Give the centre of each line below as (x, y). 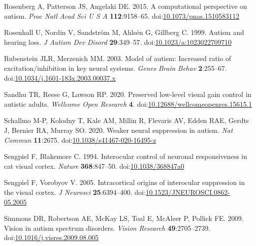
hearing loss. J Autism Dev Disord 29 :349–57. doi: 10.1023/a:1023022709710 (118, 42)
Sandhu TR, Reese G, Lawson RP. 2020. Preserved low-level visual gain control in (128, 94)
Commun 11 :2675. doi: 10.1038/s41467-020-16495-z (80, 139)
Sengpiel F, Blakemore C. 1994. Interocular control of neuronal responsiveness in (126, 156)
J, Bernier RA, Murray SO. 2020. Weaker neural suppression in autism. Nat (118, 130)
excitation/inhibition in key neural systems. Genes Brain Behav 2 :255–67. (115, 68)
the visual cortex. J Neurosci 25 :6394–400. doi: (75, 192)
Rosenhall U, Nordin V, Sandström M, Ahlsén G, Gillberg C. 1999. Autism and (124, 32)
